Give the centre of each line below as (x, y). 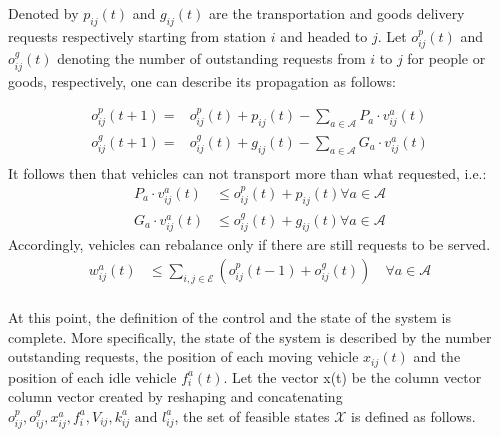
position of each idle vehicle (92, 376)
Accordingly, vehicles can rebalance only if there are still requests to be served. (249, 244)
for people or (446, 58)
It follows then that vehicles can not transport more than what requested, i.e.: (247, 172)
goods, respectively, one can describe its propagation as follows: (202, 80)
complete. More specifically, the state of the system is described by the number (250, 336)
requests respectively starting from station (137, 35)
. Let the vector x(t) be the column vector (352, 376)
